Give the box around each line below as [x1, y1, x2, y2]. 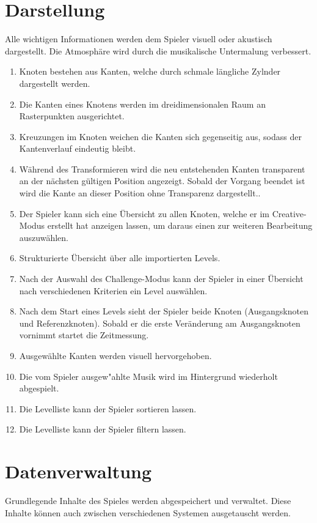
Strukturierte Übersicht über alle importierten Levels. [19, 251, 220, 264]
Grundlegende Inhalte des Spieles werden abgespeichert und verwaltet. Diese [5, 494, 291, 507]
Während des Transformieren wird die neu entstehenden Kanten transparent [19, 162, 305, 175]
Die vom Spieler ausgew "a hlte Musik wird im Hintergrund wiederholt [19, 369, 278, 382]
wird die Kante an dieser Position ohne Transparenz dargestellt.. [19, 187, 261, 199]
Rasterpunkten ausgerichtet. [19, 109, 125, 122]
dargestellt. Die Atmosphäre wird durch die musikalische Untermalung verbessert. [5, 44, 312, 57]
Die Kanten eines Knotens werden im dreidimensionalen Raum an [19, 97, 266, 110]
